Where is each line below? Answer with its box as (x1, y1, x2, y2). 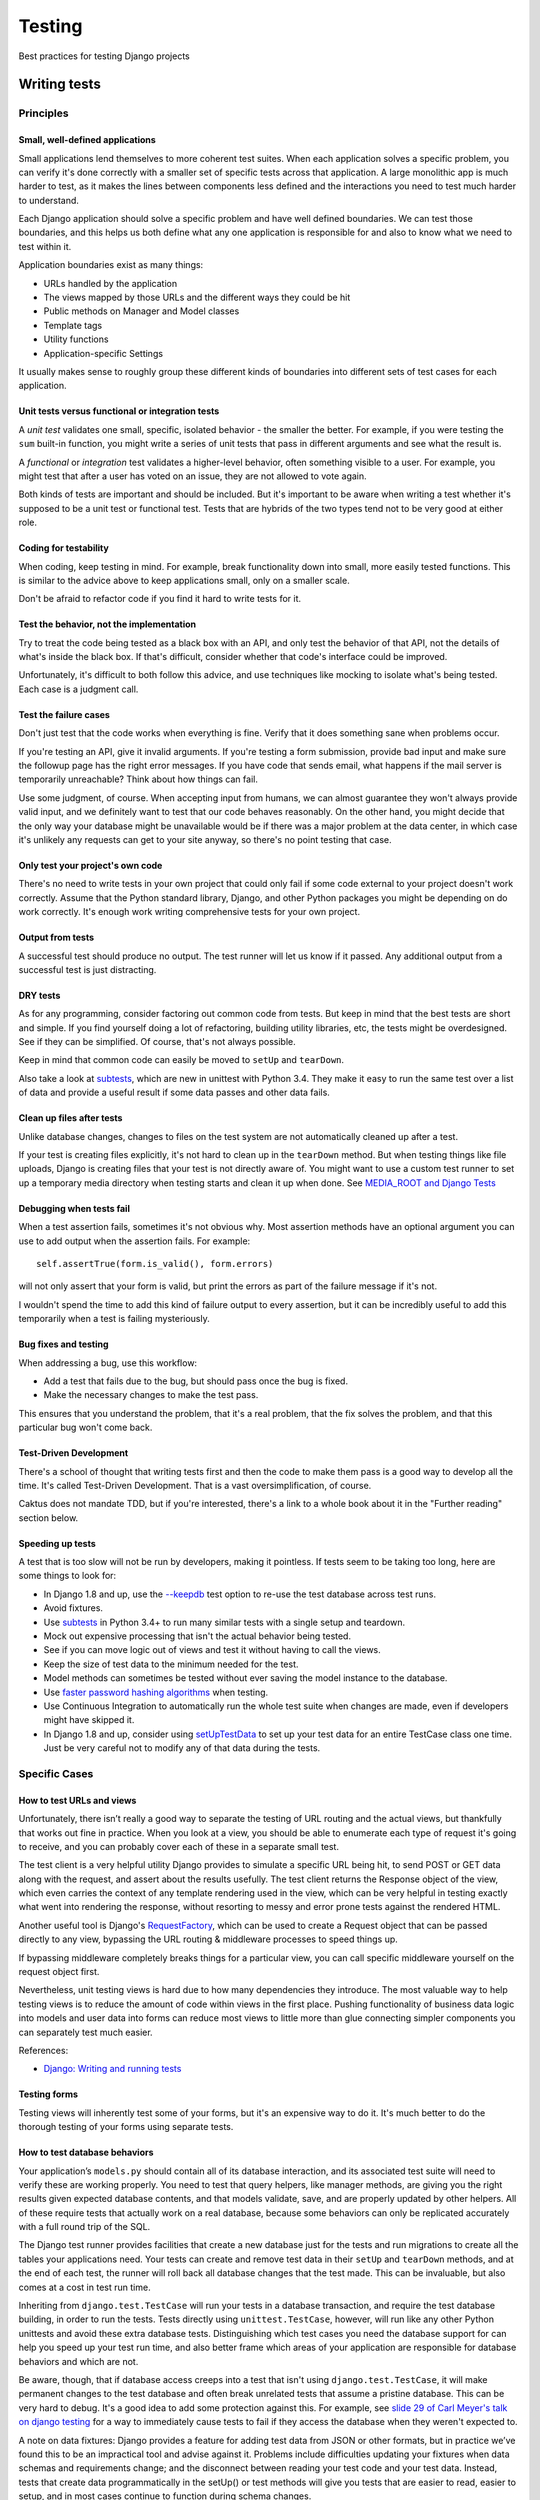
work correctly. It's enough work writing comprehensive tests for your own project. (18, 906, 360, 918)
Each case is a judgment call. (18, 683, 139, 695)
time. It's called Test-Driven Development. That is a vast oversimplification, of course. (18, 1479, 372, 1491)
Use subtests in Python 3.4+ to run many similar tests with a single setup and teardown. (43, 1616, 406, 1628)
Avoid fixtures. (43, 1602, 104, 1614)
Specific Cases (18, 1766, 94, 1780)
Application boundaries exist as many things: (18, 259, 204, 271)
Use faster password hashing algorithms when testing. (43, 1686, 269, 1698)
